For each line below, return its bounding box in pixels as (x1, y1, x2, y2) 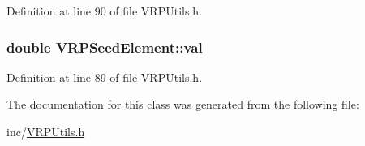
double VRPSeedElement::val (6, 36, 203, 57)
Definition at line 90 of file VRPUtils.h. (6, 2, 203, 19)
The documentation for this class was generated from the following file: (6, 96, 359, 113)
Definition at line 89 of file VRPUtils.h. (6, 68, 203, 85)
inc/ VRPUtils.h (6, 123, 85, 140)
